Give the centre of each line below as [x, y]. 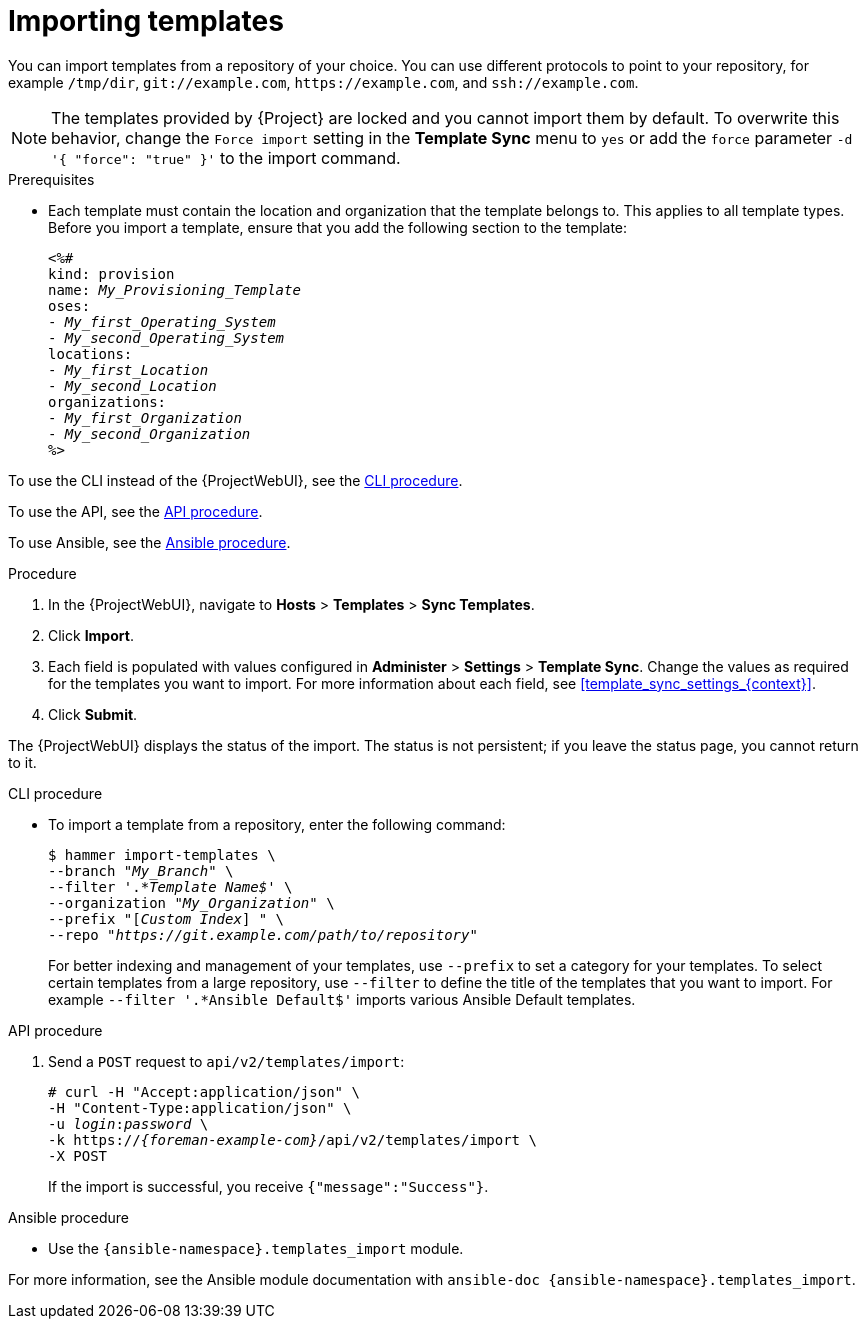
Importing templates [146, 21]
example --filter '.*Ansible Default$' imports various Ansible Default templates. [342, 999]
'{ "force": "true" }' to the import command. [226, 157]
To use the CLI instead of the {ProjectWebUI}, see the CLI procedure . [235, 480]
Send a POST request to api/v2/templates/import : [226, 1061]
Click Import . [91, 635]
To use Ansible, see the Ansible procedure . [149, 542]
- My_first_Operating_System [162, 321]
